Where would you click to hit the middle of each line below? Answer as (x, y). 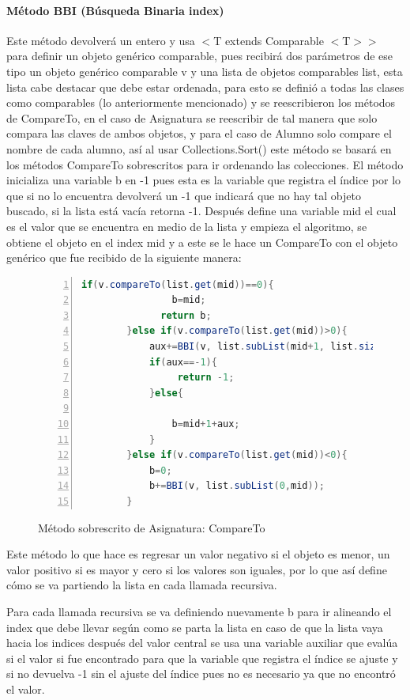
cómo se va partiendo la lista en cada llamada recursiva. (142, 585)
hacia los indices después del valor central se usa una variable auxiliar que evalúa (202, 643)
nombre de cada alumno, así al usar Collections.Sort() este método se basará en (199, 148)
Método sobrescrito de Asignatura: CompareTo (152, 527)
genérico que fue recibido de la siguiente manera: (124, 257)
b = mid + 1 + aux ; (206, 424)
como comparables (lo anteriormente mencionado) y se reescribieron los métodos (201, 102)
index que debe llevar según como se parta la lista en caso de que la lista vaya (195, 627)
